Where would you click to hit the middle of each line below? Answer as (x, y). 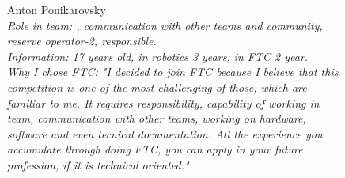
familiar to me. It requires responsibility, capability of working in (163, 102)
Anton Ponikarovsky (57, 9)
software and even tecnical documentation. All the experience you (165, 133)
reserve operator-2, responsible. (82, 41)
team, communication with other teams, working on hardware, (157, 118)
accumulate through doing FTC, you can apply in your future (155, 149)
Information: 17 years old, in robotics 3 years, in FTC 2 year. (158, 56)
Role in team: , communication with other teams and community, (165, 25)
